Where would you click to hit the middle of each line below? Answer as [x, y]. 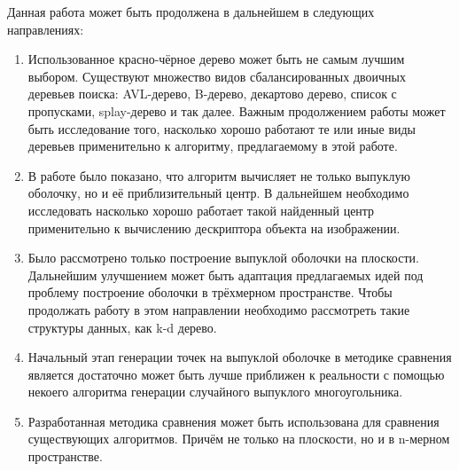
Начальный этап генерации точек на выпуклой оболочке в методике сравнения [240, 357]
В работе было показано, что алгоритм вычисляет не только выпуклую [219, 175]
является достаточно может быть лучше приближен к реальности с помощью [236, 374]
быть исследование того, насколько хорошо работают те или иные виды [222, 128]
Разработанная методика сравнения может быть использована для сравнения [233, 421]
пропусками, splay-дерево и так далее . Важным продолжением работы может [237, 110]
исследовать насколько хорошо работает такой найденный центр [201, 210]
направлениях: [46, 29]
